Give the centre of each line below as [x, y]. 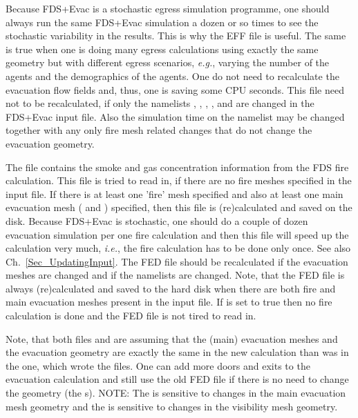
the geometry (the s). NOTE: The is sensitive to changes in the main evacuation [176, 393]
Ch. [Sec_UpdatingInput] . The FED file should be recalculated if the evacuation [177, 261]
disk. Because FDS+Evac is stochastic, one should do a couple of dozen [157, 220]
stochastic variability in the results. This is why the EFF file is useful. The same [176, 36]
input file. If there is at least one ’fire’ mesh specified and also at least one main [175, 193]
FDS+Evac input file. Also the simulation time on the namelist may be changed [175, 116]
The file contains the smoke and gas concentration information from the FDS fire [177, 167]
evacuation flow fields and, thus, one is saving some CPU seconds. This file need [175, 89]
